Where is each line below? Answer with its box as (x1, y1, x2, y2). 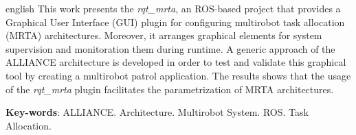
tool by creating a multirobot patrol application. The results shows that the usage (5, 68, 351, 82)
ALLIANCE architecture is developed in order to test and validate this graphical (5, 55, 346, 69)
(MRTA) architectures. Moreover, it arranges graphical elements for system (5, 28, 322, 42)
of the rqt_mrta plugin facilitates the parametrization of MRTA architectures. (5, 82, 334, 96)
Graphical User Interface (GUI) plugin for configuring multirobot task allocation (5, 14, 345, 29)
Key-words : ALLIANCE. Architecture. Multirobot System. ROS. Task (5, 105, 309, 119)
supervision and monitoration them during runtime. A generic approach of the (5, 41, 335, 56)
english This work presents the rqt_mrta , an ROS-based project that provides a (5, 1, 341, 15)
